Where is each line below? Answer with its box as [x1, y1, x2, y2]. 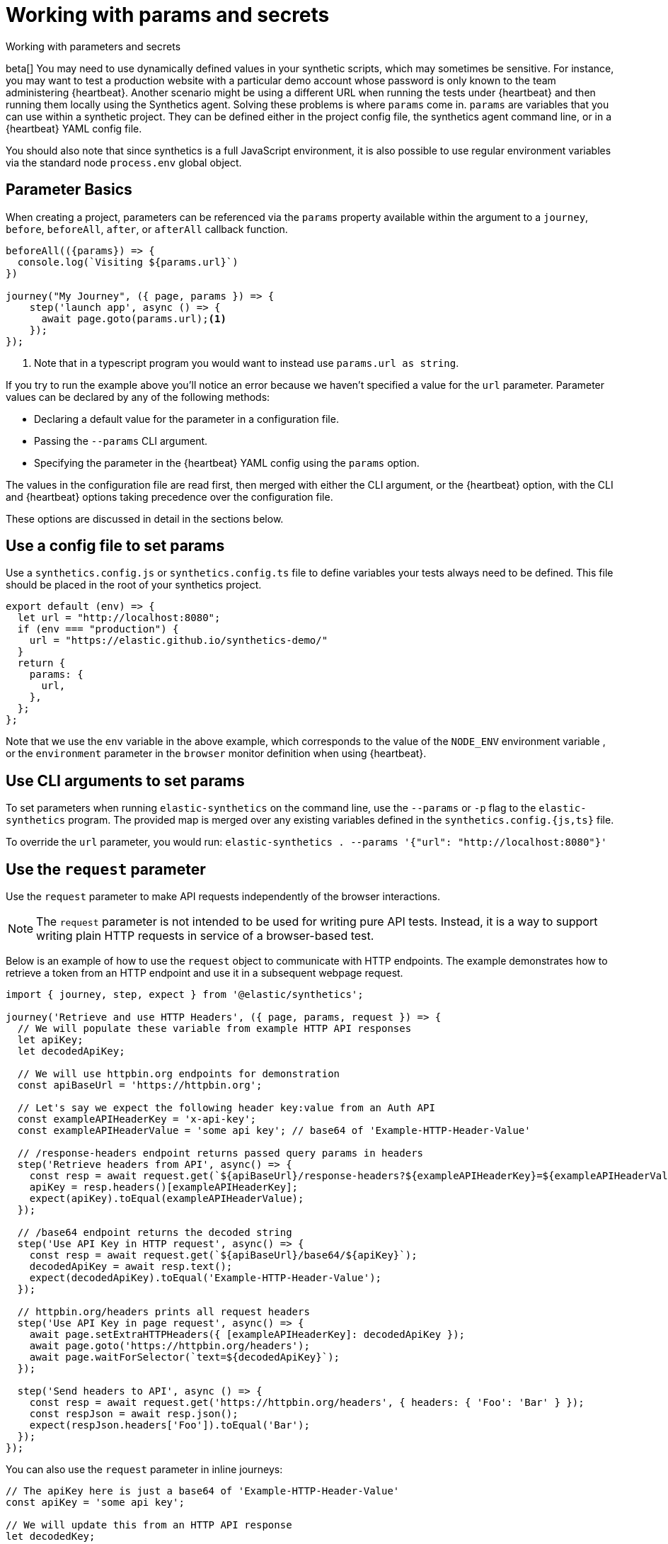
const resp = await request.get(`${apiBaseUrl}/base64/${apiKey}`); [29, 1249, 417, 1261]
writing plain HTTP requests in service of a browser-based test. [36, 929, 374, 943]
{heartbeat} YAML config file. [6, 122, 142, 135]
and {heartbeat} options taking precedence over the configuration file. [6, 490, 333, 503]
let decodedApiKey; [17, 1045, 125, 1057]
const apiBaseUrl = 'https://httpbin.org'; [17, 1079, 263, 1091]
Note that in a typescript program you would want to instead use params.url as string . [34, 356, 459, 369]
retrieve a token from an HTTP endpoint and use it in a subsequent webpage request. [6, 967, 403, 980]
